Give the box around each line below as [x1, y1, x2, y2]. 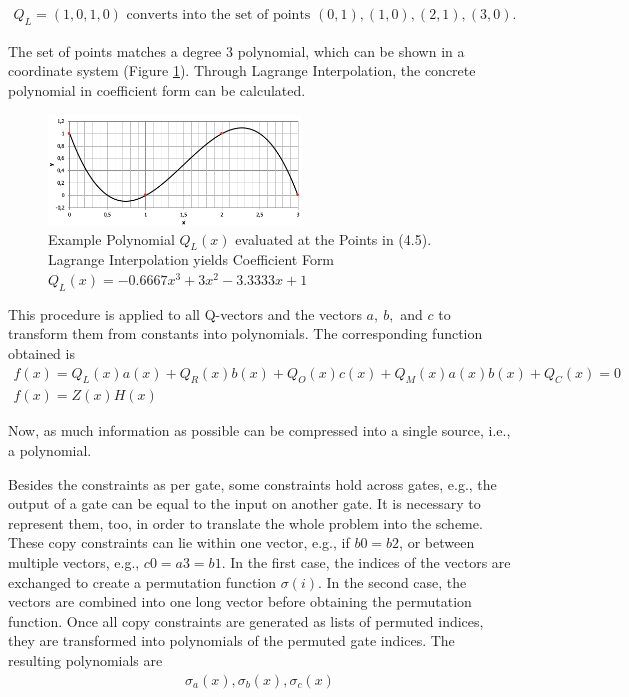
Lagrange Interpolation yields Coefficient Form [48, 249, 335, 270]
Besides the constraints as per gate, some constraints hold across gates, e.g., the [8, 473, 497, 494]
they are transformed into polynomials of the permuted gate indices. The [8, 630, 455, 651]
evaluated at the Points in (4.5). [235, 228, 432, 249]
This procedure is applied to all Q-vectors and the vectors [8, 303, 362, 324]
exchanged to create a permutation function [8, 571, 277, 592]
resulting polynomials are [8, 649, 163, 670]
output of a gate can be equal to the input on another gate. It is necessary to [8, 493, 481, 514]
